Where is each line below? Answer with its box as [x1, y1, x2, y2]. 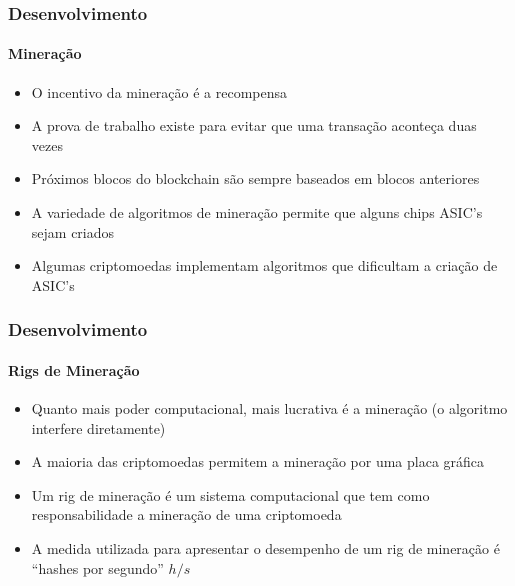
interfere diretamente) [31, 417, 166, 438]
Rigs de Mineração [8, 359, 140, 380]
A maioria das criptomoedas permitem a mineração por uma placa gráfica [31, 451, 485, 472]
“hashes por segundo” [31, 557, 164, 578]
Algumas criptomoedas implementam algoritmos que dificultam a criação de [31, 255, 498, 276]
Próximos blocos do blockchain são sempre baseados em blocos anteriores [31, 168, 480, 189]
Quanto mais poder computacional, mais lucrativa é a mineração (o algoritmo [31, 398, 508, 419]
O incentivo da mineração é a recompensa [31, 81, 288, 102]
